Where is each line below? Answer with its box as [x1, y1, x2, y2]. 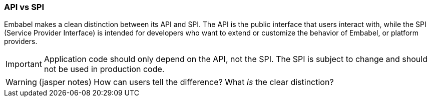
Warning [6, 77, 37, 87]
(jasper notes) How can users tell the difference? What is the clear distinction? [39, 77, 334, 87]
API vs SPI [4, 2, 45, 12]
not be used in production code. [44, 64, 165, 74]
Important [6, 59, 42, 69]
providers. [4, 37, 38, 46]
